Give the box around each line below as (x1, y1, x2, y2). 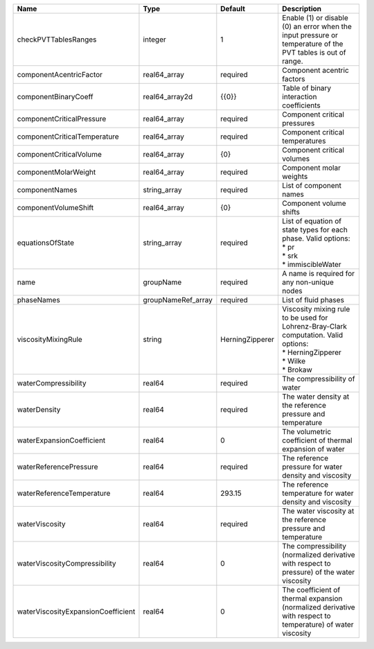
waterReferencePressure (17, 462, 98, 471)
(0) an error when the (281, 21, 353, 31)
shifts (281, 207, 301, 216)
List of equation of (281, 216, 342, 225)
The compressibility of (281, 374, 355, 383)
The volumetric (281, 427, 332, 436)
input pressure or (281, 31, 339, 40)
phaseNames (17, 295, 60, 304)
